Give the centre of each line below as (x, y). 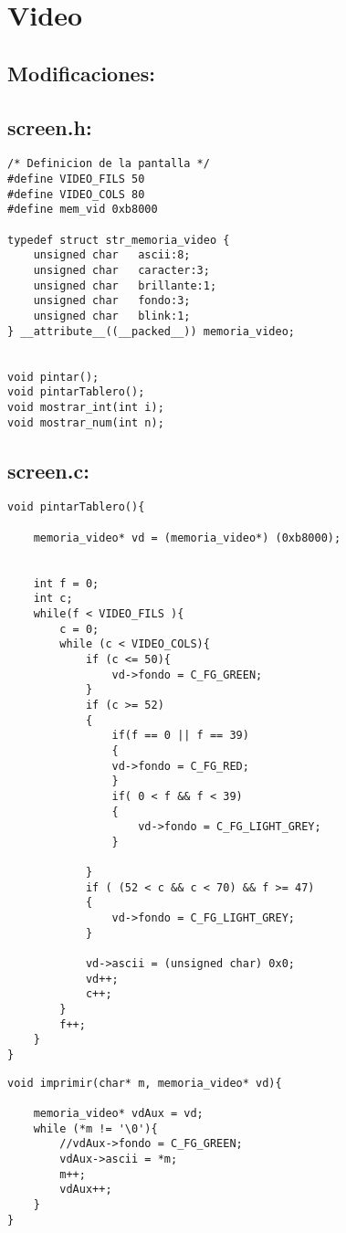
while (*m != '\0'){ (95, 1128)
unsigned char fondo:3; (112, 301)
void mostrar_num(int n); (86, 422)
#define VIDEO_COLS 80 (76, 194)
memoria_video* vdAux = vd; (118, 1113)
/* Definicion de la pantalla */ (109, 164)
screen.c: (48, 470)
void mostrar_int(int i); (86, 407)
